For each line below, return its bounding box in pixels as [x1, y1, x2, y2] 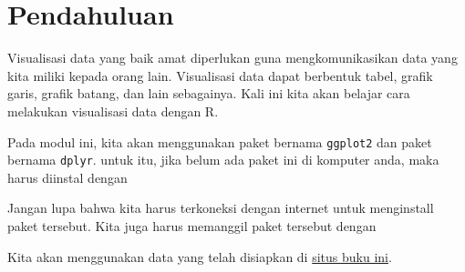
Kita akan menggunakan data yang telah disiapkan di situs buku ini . [7, 247, 392, 266]
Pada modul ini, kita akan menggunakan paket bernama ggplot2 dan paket [7, 132, 432, 151]
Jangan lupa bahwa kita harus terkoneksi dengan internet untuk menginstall [7, 198, 434, 217]
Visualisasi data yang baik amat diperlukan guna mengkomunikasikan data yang [7, 48, 458, 67]
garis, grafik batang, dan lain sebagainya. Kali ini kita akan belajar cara [7, 84, 410, 103]
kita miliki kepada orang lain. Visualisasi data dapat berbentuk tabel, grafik [7, 65, 433, 85]
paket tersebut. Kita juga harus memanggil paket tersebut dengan [7, 217, 377, 235]
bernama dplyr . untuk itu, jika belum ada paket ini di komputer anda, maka [7, 150, 439, 169]
